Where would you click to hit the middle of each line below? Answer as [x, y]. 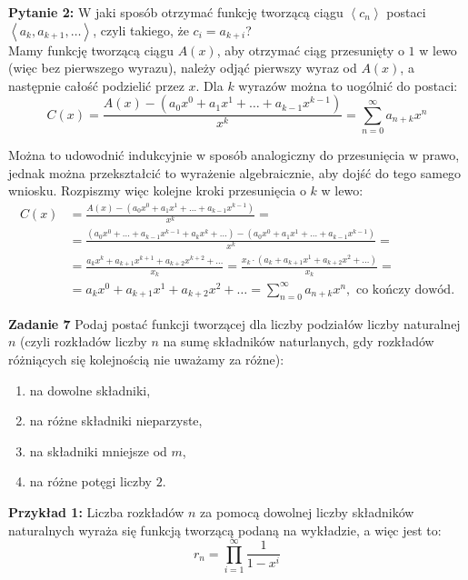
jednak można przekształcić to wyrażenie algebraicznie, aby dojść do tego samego [235, 172]
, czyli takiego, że [141, 30]
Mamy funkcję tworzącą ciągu [91, 50]
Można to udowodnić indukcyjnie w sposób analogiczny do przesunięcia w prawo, [234, 155]
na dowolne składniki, [90, 390]
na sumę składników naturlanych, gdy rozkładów [299, 341]
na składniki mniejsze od [98, 450]
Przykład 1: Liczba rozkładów [96, 511]
